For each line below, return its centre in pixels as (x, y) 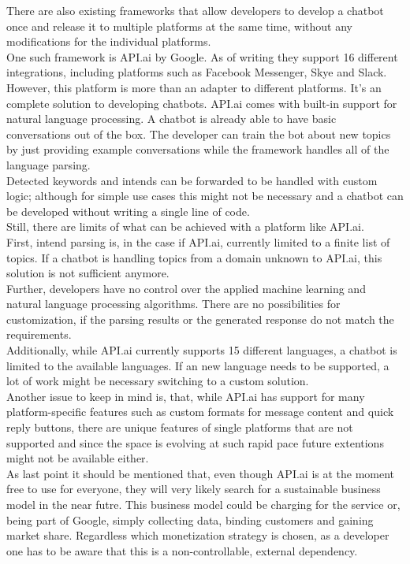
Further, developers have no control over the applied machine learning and (186, 288)
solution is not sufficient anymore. (88, 273)
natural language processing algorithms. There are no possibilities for (173, 304)
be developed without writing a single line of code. (128, 211)
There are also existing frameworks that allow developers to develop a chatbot (195, 10)
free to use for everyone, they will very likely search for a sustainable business (194, 489)
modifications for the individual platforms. (109, 41)
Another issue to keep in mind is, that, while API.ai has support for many (186, 396)
